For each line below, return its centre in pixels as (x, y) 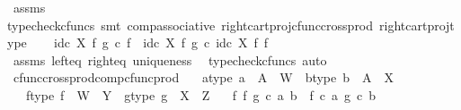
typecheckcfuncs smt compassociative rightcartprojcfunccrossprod (191, 25)
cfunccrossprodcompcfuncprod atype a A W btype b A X (204, 77)
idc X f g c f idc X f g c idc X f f (161, 42)
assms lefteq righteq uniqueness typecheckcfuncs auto (170, 59)
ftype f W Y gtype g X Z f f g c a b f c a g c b (200, 94)
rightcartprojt (417, 25)
